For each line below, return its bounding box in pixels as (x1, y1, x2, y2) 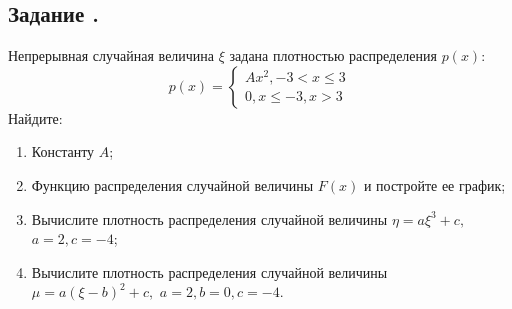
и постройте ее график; (363, 174, 506, 195)
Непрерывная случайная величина (8, 45, 215, 66)
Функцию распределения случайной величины (31, 174, 314, 195)
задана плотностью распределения (229, 45, 437, 66)
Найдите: (8, 107, 63, 128)
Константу (31, 141, 95, 162)
